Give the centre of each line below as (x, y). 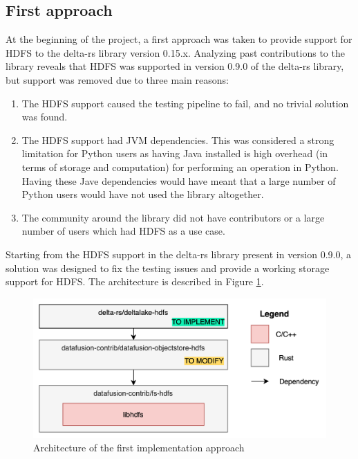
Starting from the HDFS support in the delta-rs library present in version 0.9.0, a (179, 254)
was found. (45, 117)
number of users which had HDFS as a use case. (123, 231)
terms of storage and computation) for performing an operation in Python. (180, 166)
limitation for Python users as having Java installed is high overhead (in (175, 153)
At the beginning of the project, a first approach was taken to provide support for (179, 39)
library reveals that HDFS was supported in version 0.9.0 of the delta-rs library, (175, 66)
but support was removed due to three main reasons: (117, 79)
